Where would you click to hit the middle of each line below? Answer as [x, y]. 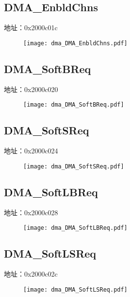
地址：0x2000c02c [31, 274]
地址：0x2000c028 [31, 212]
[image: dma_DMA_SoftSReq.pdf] [74, 166]
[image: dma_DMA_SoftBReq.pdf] [74, 105]
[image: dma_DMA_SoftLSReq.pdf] [75, 289]
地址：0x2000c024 [31, 151]
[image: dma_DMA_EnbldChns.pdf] [75, 43]
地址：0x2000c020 [31, 89]
